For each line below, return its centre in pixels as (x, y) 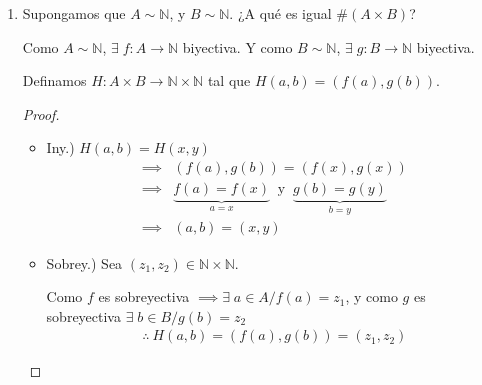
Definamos (54, 80)
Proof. (41, 113)
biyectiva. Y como (237, 46)
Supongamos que (74, 13)
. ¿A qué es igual (280, 13)
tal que (229, 80)
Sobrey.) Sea (84, 262)
